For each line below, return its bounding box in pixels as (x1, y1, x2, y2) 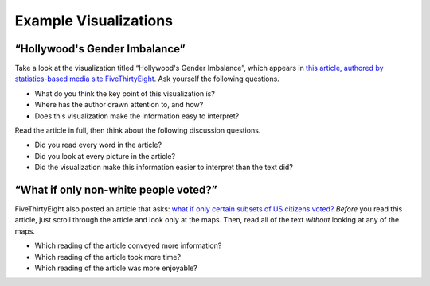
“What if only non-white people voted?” (14, 184, 218, 196)
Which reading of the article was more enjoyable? (34, 263, 198, 273)
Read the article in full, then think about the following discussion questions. (14, 126, 261, 135)
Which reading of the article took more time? (34, 252, 182, 261)
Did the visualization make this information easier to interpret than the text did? (34, 163, 294, 172)
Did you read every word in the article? (34, 140, 162, 150)
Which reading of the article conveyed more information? (34, 241, 222, 250)
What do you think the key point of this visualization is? (34, 88, 215, 99)
